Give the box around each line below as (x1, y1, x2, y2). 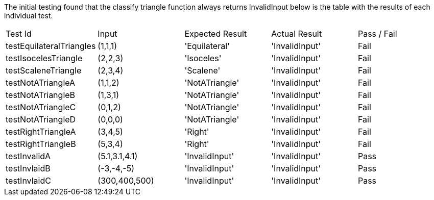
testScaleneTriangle (6, 65, 82, 76)
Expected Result (184, 29, 247, 39)
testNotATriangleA (6, 78, 76, 88)
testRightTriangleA (6, 127, 76, 137)
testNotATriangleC (6, 102, 76, 112)
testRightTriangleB (6, 139, 76, 149)
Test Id (6, 29, 32, 39)
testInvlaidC (6, 176, 51, 186)
